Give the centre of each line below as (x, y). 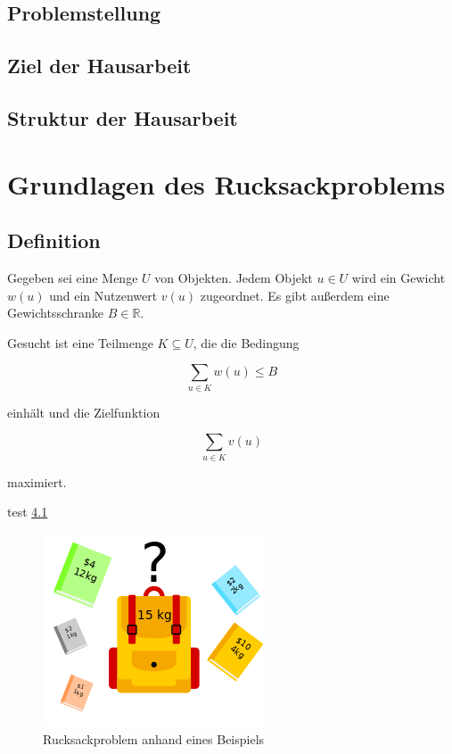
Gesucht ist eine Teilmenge (80, 342)
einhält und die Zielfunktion (84, 412)
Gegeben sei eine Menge (73, 277)
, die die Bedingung (246, 342)
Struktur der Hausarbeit (123, 117)
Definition (54, 240)
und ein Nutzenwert (103, 295)
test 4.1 (28, 512)
